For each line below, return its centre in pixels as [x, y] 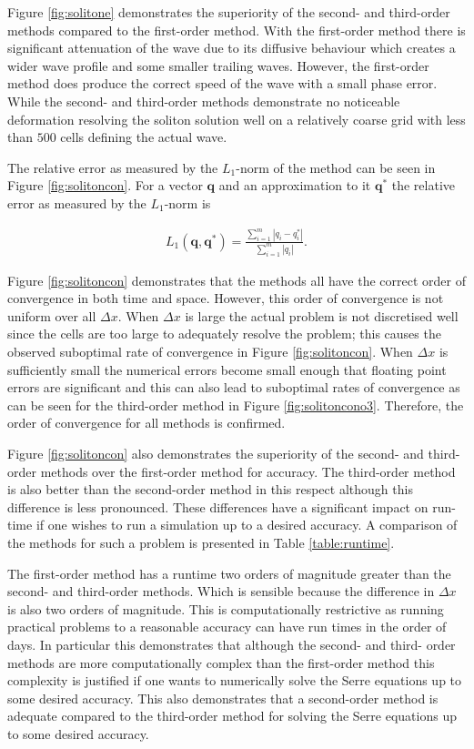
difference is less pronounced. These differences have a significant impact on [218, 506]
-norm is [187, 202]
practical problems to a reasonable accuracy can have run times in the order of [227, 627]
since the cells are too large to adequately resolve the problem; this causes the [224, 334]
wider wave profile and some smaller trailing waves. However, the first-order [218, 65]
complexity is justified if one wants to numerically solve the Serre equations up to [235, 680]
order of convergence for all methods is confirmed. [146, 423]
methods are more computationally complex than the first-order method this [221, 662]
